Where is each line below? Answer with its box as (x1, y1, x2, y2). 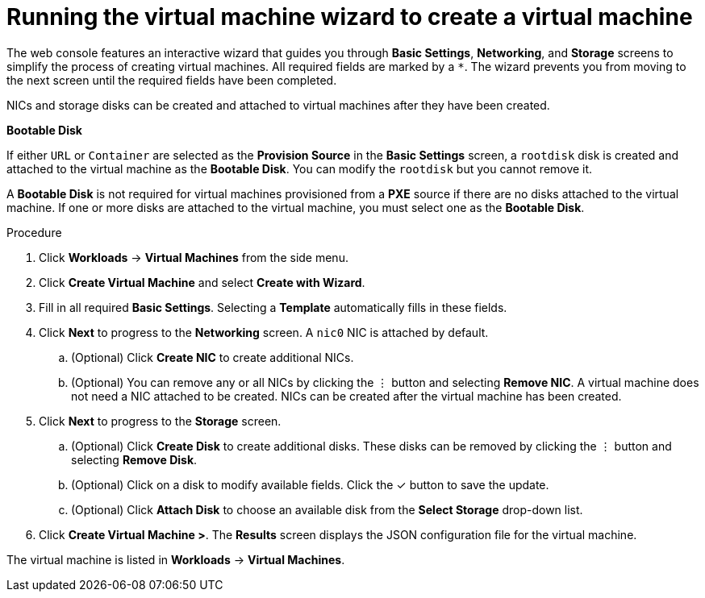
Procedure (6, 225, 62, 239)
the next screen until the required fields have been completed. (6, 73, 337, 87)
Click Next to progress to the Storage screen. (39, 413, 282, 428)
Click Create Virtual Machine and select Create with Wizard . (39, 275, 365, 289)
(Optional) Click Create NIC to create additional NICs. (71, 350, 354, 364)
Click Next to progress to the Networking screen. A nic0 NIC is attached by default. (39, 325, 489, 339)
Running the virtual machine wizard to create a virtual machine (6, 3, 693, 31)
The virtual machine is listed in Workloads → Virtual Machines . (6, 552, 345, 567)
